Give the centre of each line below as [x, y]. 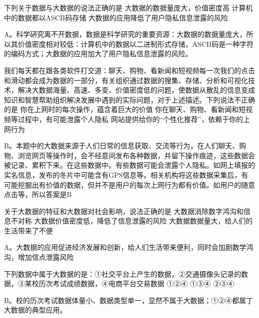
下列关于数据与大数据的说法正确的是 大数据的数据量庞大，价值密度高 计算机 [129, 7]
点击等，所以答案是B [38, 194]
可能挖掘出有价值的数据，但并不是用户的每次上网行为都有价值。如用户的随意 [129, 184]
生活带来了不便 [28, 230]
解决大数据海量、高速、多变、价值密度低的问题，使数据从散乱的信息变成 [136, 90]
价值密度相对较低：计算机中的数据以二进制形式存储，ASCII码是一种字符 [135, 44]
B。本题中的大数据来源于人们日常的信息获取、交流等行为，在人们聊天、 [122, 146]
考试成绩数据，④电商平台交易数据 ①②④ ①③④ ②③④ [143, 283]
